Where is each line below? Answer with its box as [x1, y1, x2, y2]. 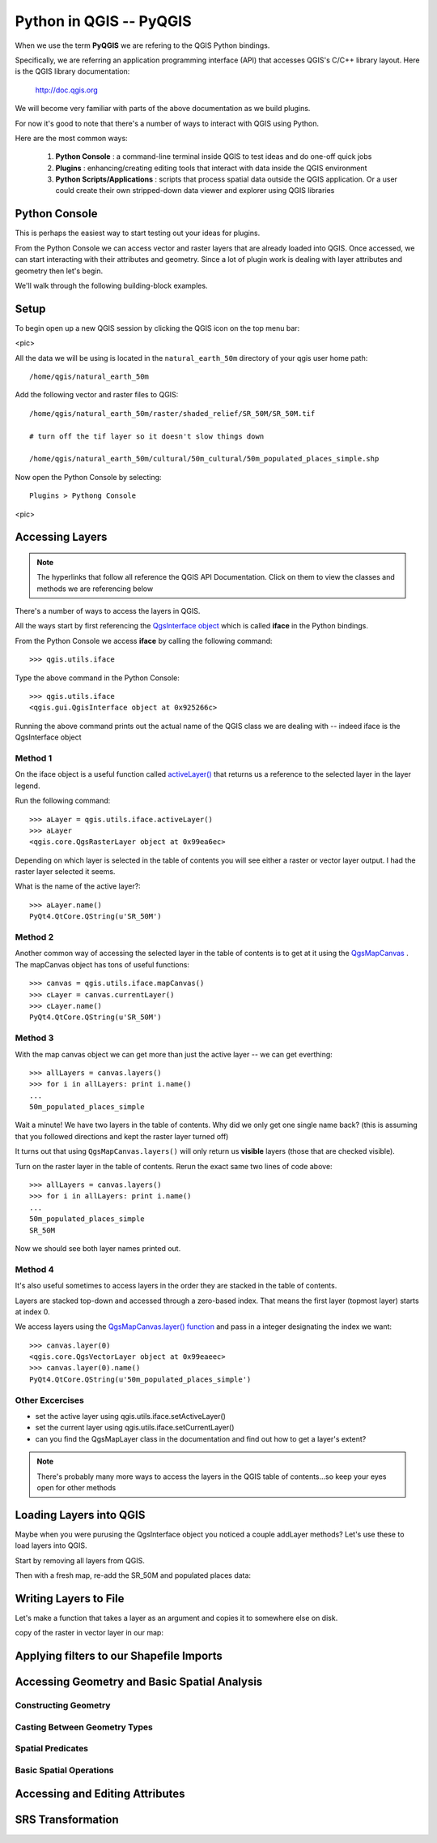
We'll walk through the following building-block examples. [15, 281, 208, 290]
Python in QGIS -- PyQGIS [15, 12, 192, 30]
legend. [15, 781, 40, 791]
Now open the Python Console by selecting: [15, 472, 162, 482]
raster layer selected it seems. [15, 867, 116, 876]
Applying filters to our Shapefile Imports [15, 1649, 223, 1663]
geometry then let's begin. [15, 266, 104, 276]
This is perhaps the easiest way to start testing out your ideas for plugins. [15, 228, 261, 238]
